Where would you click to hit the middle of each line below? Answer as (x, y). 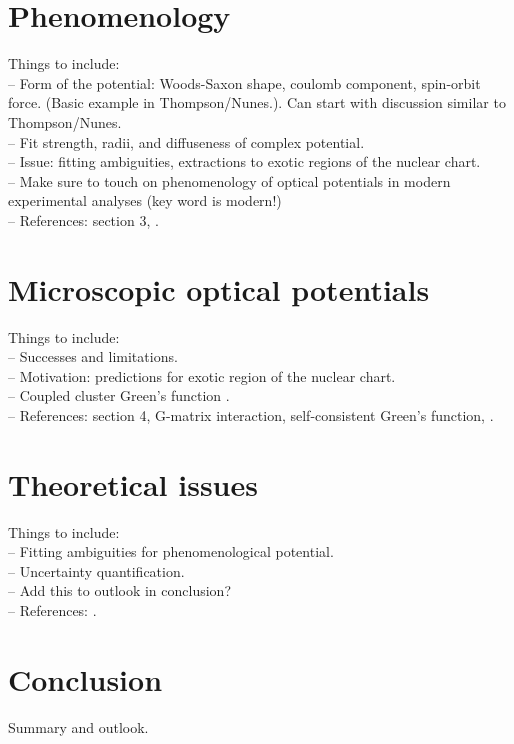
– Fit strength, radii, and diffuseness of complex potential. (186, 141)
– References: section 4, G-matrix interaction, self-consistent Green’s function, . (251, 414)
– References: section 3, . (83, 219)
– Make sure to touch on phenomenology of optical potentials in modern (229, 180)
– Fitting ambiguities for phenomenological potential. (171, 551)
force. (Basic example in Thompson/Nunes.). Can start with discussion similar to (257, 102)
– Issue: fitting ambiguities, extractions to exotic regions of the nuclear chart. (244, 161)
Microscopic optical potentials (219, 288)
